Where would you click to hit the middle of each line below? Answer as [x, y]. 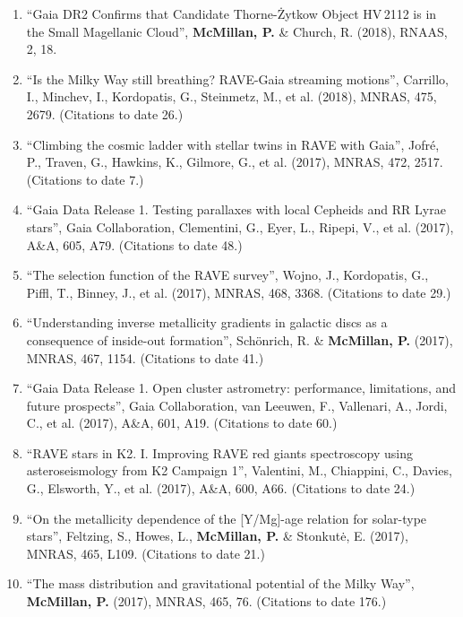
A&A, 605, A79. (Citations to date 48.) [134, 244]
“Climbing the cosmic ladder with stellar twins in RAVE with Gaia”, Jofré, [233, 144]
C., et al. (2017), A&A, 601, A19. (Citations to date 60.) [182, 423]
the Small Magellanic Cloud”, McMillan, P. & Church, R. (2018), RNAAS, [237, 31]
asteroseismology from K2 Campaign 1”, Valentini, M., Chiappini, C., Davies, [239, 470]
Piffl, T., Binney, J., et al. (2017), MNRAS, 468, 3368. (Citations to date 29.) [239, 292]
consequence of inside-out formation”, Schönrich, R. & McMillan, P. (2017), [240, 339]
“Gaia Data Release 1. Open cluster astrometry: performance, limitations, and [241, 388]
